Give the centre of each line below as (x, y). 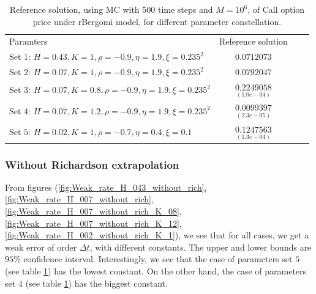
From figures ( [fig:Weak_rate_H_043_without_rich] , (106, 187)
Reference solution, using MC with (74, 9)
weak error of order (41, 247)
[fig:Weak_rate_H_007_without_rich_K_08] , (93, 211)
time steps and (185, 9)
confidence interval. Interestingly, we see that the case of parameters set (158, 259)
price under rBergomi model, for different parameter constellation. (157, 21)
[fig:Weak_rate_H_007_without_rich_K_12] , (93, 223)
